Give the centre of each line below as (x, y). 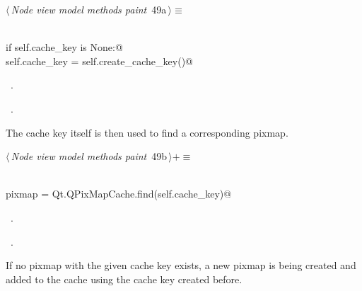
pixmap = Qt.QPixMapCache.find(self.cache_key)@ (119, 194)
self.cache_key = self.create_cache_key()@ (99, 61)
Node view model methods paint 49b (89, 156)
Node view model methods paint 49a (89, 9)
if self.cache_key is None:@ (64, 47)
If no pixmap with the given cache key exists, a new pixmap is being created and (181, 265)
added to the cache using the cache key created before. (124, 279)
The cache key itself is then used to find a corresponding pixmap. (147, 132)
